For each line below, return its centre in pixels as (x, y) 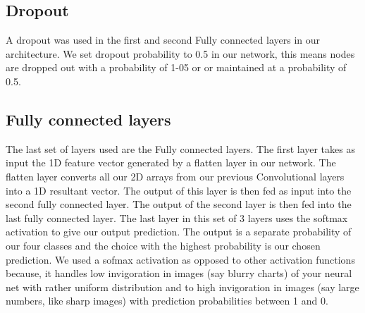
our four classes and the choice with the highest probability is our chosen (163, 245)
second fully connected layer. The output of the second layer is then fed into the (179, 204)
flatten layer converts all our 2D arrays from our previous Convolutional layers (175, 176)
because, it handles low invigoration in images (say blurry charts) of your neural (179, 273)
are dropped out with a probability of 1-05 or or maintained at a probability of (176, 67)
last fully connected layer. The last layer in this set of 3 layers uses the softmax (177, 217)
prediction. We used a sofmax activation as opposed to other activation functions (180, 259)
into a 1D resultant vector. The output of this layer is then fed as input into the (179, 190)
